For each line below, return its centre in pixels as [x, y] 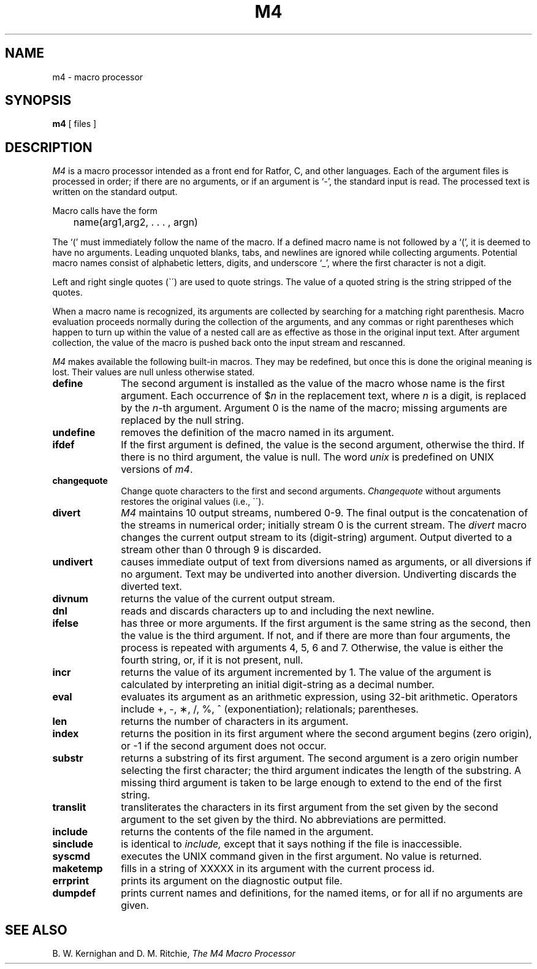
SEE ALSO [36, 930]
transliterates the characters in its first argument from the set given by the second [310, 807]
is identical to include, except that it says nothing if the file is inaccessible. [291, 844]
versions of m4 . [157, 469]
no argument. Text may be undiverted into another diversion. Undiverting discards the [319, 574]
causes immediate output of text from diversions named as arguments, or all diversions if [326, 562]
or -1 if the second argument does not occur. [224, 746]
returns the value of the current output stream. [228, 599]
